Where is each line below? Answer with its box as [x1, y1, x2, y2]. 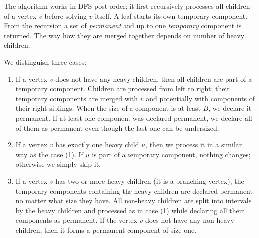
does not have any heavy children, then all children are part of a [55, 73, 252, 84]
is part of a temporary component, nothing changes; [92, 149, 251, 159]
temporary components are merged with [15, 93, 138, 103]
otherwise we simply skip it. [15, 159, 101, 169]
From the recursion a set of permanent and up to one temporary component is [4, 20, 242, 31]
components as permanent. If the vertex [15, 215, 137, 225]
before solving [44, 10, 87, 21]
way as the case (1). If [15, 149, 83, 159]
